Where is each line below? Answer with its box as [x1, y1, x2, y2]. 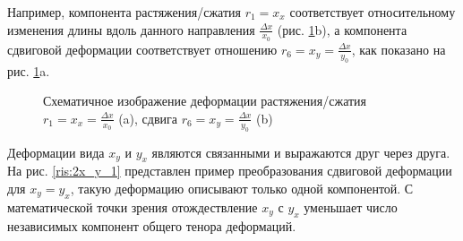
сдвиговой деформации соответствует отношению [7, 39, 278, 58]
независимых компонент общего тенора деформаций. [7, 216, 296, 235]
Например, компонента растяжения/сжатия [7, 3, 242, 21]
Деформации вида [7, 142, 105, 161]
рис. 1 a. [7, 61, 50, 80]
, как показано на [351, 39, 446, 58]
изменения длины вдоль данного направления [7, 20, 255, 39]
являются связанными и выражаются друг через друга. [151, 142, 450, 161]
